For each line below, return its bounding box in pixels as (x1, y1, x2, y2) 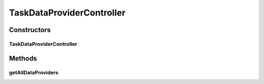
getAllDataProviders (9, 69, 59, 76)
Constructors (9, 26, 51, 34)
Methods (9, 54, 37, 63)
